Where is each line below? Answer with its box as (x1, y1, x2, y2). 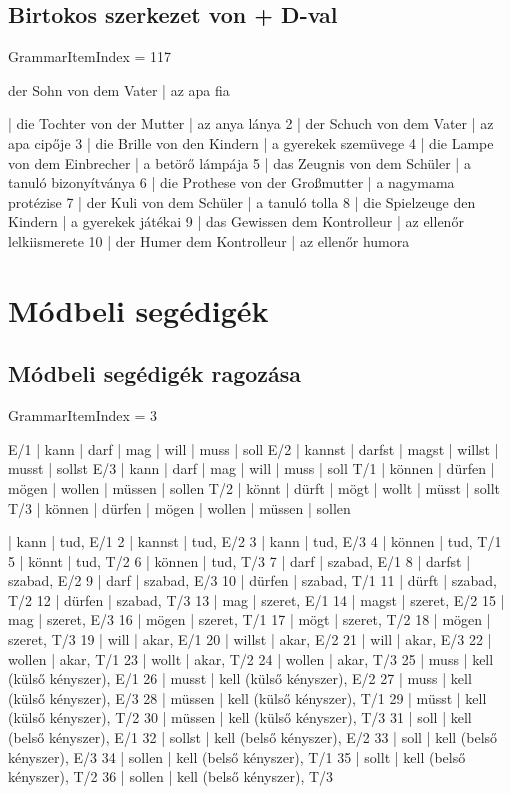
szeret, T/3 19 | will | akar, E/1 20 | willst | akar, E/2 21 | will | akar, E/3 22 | (8, 629, 492, 650)
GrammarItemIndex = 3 (8, 405, 158, 426)
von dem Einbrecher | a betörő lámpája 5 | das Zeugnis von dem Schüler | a (8, 152, 471, 173)
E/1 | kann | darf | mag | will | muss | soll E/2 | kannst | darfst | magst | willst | (8, 438, 499, 459)
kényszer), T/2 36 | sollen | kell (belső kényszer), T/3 (8, 766, 334, 787)
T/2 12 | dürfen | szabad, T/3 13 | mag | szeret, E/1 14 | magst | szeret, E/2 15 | (8, 589, 505, 610)
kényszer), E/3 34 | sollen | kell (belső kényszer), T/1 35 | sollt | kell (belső (8, 746, 466, 767)
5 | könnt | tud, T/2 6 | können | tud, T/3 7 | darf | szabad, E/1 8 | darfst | (8, 550, 471, 571)
